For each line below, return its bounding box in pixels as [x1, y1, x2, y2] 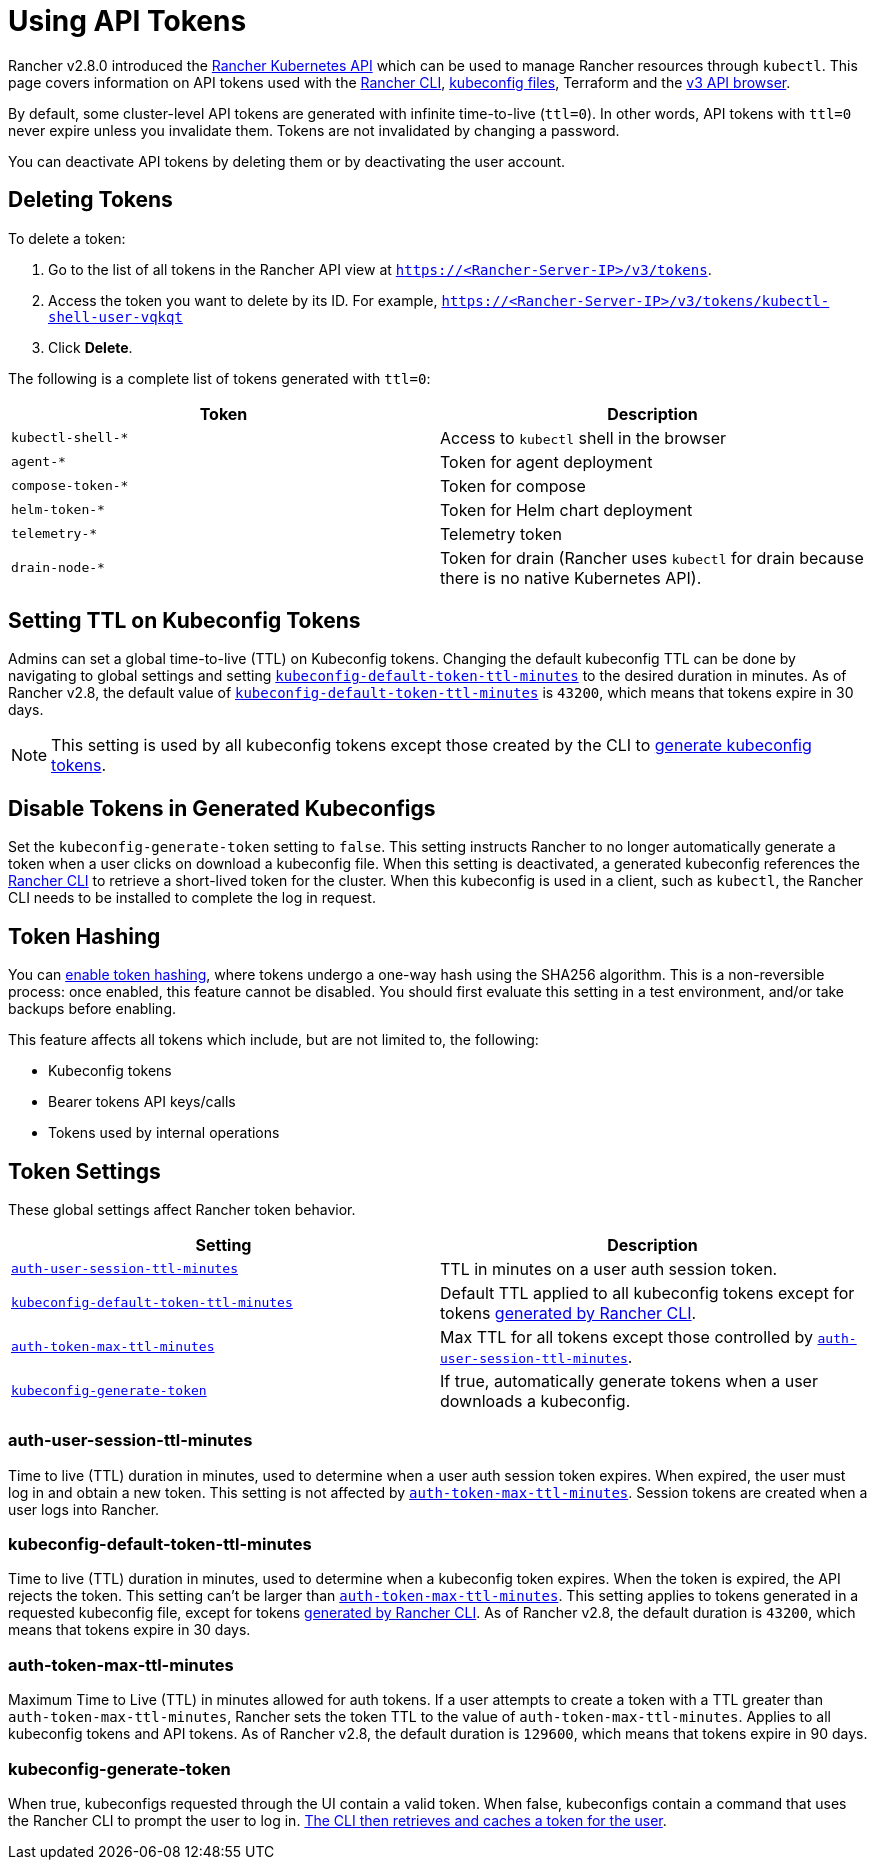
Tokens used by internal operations [48, 1124, 280, 1142]
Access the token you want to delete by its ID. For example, [48, 291, 438, 309]
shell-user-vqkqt [48, 308, 183, 325]
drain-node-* [11, 560, 105, 576]
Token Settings [8, 1158, 161, 1184]
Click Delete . [48, 338, 133, 356]
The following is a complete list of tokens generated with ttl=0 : [8, 369, 431, 387]
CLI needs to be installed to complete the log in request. [8, 889, 376, 907]
